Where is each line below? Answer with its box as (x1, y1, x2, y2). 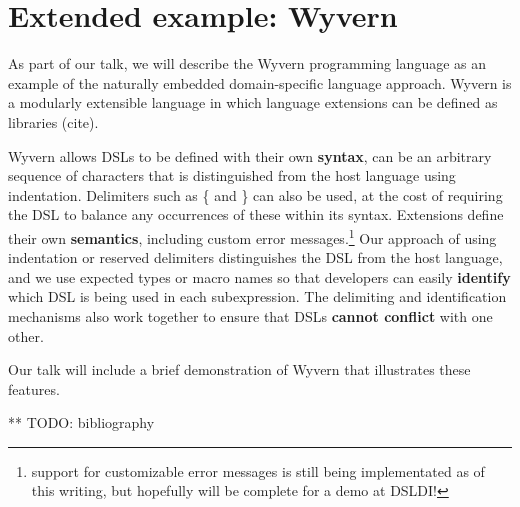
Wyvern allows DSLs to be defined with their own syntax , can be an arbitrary (8, 145, 492, 166)
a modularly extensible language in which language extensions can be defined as (8, 92, 498, 113)
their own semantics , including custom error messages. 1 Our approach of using (8, 224, 497, 248)
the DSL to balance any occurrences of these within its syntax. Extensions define (8, 204, 504, 225)
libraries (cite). (8, 111, 99, 132)
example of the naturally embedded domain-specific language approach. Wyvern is (8, 72, 512, 93)
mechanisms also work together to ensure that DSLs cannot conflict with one (8, 305, 493, 326)
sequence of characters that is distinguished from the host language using (8, 165, 456, 186)
